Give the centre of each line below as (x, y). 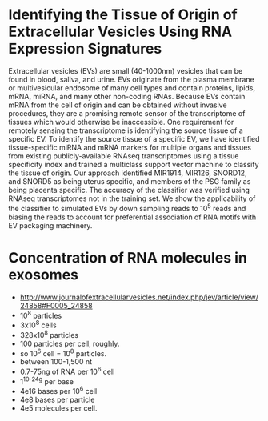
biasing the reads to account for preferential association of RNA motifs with (132, 217)
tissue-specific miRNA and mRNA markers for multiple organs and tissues (130, 147)
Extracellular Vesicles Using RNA (120, 32)
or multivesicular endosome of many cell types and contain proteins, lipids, (132, 88)
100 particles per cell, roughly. (70, 343)
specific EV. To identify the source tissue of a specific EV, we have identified (134, 138)
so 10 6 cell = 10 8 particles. (63, 352)
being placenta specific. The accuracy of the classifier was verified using (129, 190)
